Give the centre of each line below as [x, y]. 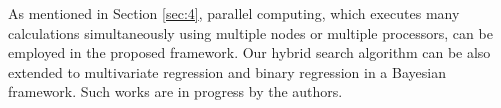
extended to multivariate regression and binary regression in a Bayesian [227, 71]
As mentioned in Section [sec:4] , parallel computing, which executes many [234, 13]
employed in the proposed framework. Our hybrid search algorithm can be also [249, 52]
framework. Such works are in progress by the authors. [175, 91]
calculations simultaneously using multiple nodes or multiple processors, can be [250, 32]
